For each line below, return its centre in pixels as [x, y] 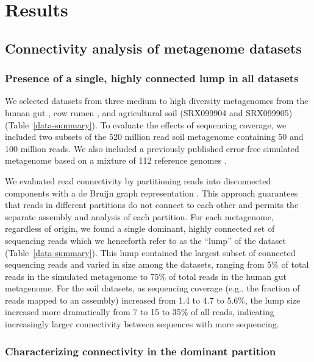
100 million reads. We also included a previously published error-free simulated [152, 148]
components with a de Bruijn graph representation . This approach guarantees [152, 193]
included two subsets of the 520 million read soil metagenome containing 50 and [154, 137]
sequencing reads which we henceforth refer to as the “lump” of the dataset [145, 240]
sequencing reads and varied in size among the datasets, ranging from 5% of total [157, 264]
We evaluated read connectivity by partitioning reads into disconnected [138, 180]
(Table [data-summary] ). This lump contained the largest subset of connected [150, 252]
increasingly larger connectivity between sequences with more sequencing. [142, 324]
